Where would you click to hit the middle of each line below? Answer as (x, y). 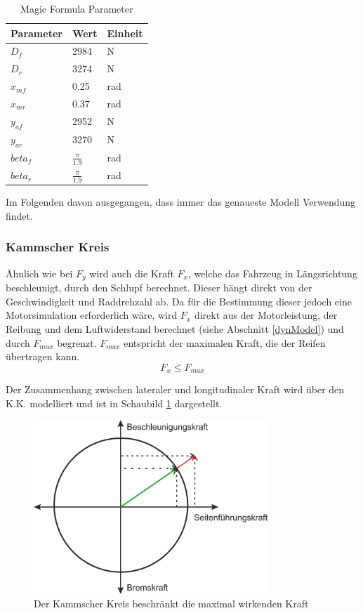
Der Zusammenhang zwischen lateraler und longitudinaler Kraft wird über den (175, 389)
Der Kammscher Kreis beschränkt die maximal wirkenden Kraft (171, 604)
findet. (19, 215)
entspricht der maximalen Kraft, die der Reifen (225, 342)
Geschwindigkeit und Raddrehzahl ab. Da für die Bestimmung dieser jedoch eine (179, 301)
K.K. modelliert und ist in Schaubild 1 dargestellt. (114, 403)
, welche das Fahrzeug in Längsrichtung (272, 273)
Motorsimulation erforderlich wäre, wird (92, 315)
